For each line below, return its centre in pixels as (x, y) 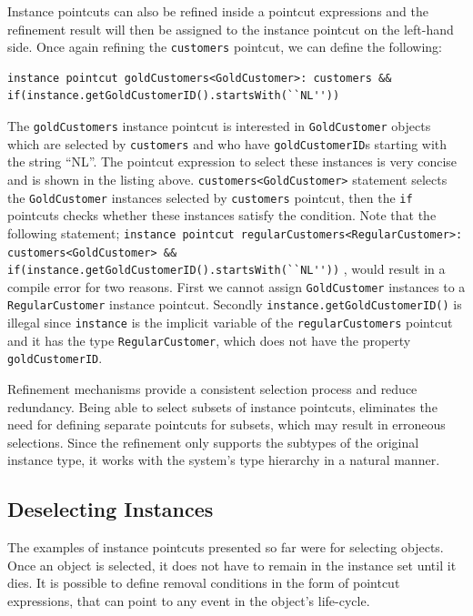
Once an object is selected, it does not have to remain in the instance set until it (232, 565)
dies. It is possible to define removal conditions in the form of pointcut (204, 583)
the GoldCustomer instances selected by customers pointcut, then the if (210, 197)
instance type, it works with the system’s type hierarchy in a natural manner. (224, 460)
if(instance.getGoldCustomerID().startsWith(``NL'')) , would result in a (226, 269)
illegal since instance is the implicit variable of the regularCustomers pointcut (230, 323)
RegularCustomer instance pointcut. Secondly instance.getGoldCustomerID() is (235, 304)
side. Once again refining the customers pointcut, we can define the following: (225, 47)
